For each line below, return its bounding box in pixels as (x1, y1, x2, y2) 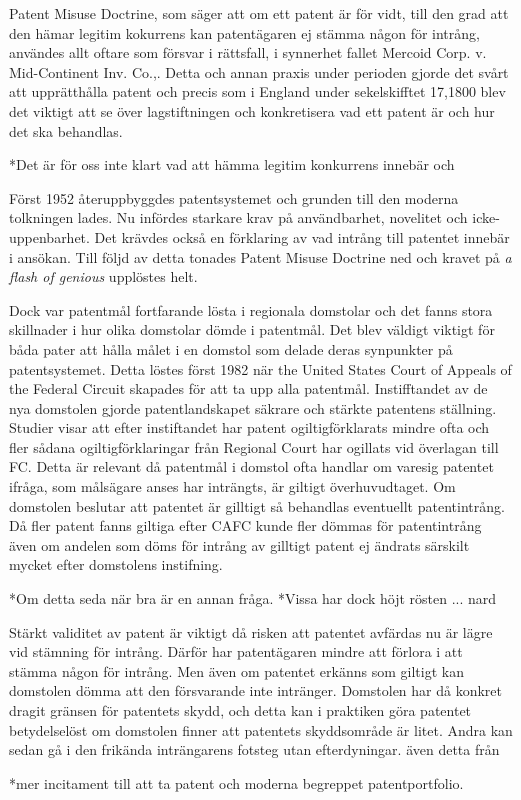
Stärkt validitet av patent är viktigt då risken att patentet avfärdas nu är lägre (9, 621, 493, 642)
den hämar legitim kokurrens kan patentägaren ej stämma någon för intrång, (9, 22, 480, 43)
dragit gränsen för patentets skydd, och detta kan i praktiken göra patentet (9, 700, 472, 720)
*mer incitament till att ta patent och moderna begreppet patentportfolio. (9, 772, 464, 793)
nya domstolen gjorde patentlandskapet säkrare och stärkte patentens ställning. (9, 397, 497, 418)
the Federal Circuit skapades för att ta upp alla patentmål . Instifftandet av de (9, 378, 488, 399)
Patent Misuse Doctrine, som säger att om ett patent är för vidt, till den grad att (9, 3, 509, 23)
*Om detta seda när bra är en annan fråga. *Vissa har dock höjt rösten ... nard (9, 588, 497, 609)
